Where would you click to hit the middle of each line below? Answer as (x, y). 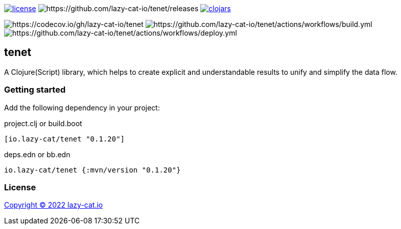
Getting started (35, 90)
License (20, 187)
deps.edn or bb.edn (37, 154)
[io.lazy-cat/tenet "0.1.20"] (65, 139)
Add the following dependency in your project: (82, 107)
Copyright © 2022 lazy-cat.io (54, 205)
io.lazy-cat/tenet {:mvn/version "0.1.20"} (92, 170)
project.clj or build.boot (43, 123)
